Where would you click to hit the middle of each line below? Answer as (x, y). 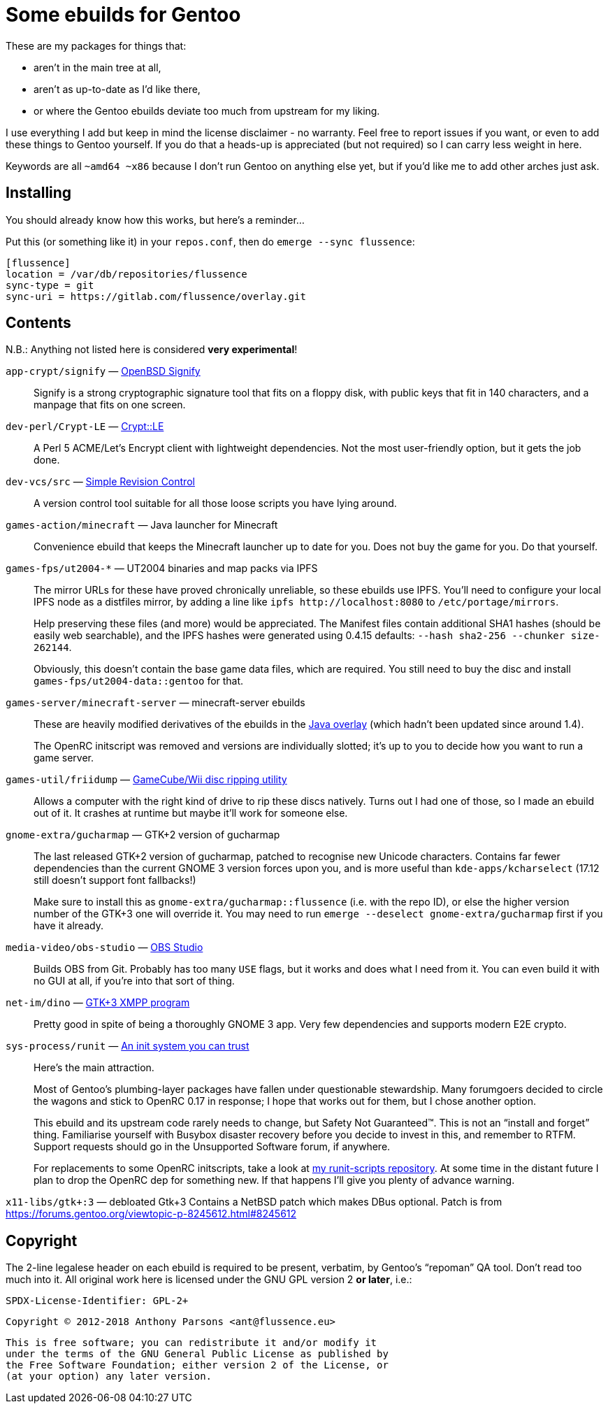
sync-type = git (50, 285)
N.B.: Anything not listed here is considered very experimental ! (152, 350)
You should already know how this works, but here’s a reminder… (155, 220)
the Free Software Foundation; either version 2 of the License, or (197, 1365)
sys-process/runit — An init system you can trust (128, 1046)
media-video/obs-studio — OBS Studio (104, 947)
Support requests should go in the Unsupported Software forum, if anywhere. (212, 1147)
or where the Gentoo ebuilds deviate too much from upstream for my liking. (207, 110)
